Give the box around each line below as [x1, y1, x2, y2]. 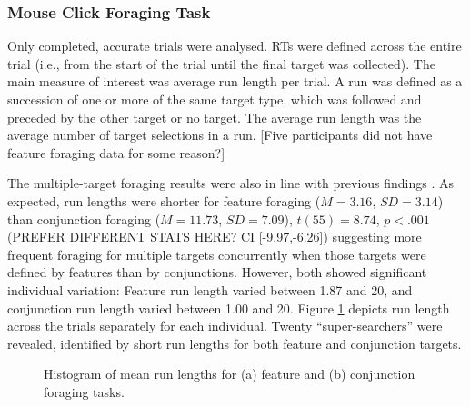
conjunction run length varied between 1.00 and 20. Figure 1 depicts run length [7, 298, 450, 317]
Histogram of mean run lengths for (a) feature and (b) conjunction [44, 364, 415, 383]
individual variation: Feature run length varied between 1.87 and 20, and [7, 280, 413, 299]
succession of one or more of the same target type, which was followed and [7, 90, 422, 108]
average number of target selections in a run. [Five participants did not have [7, 125, 433, 144]
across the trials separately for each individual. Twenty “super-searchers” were [7, 316, 443, 335]
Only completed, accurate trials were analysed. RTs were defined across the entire [7, 36, 462, 55]
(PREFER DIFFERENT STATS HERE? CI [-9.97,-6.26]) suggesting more [7, 227, 422, 246]
